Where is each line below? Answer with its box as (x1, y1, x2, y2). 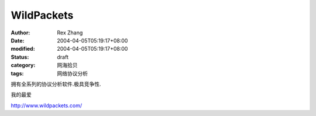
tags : (11, 70, 24, 77)
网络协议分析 (57, 70, 88, 77)
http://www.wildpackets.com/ (11, 102, 82, 109)
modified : (11, 45, 35, 52)
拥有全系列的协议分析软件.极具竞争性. (11, 80, 102, 87)
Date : (11, 37, 25, 44)
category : (11, 62, 36, 69)
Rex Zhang (57, 29, 83, 36)
